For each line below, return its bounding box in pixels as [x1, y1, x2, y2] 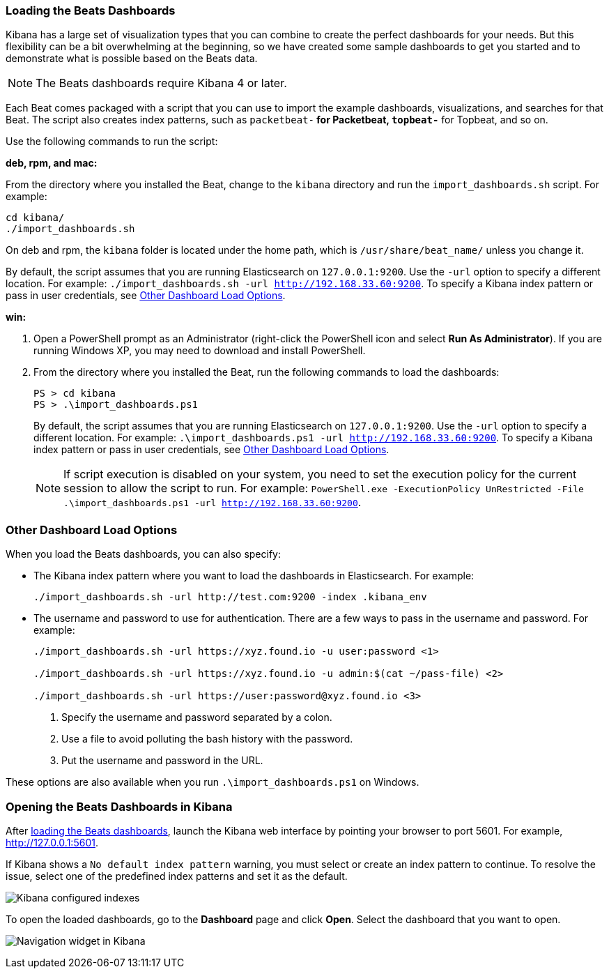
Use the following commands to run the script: [6, 135, 218, 148]
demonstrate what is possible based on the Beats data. [6, 52, 258, 65]
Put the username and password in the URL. [61, 754, 263, 767]
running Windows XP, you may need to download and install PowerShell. [33, 344, 366, 357]
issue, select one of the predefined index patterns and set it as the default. [6, 869, 348, 882]
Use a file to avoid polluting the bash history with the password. [61, 733, 353, 745]
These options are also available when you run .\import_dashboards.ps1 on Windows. [6, 776, 419, 789]
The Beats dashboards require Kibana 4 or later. [36, 76, 287, 91]
